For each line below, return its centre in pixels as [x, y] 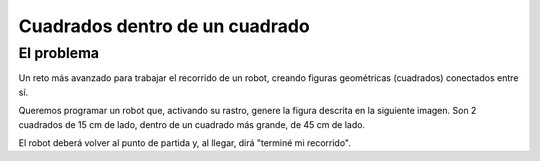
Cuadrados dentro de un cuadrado [164, 26]
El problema [59, 53]
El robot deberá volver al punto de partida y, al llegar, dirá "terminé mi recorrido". [185, 142]
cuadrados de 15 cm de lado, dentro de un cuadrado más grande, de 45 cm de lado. [191, 124]
